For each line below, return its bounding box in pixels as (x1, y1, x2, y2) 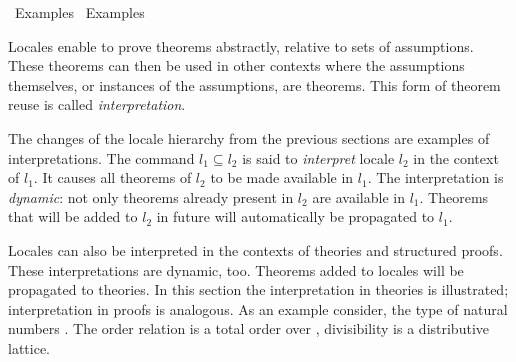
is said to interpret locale (242, 147, 395, 168)
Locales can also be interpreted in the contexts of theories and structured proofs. (8, 239, 503, 260)
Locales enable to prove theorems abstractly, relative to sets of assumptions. (8, 35, 474, 56)
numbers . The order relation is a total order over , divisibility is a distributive (8, 318, 489, 339)
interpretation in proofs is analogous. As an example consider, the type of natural (8, 298, 508, 319)
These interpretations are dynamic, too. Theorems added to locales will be (8, 259, 464, 280)
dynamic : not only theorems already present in (8, 186, 294, 207)
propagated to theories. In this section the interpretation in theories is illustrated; (8, 279, 509, 300)
